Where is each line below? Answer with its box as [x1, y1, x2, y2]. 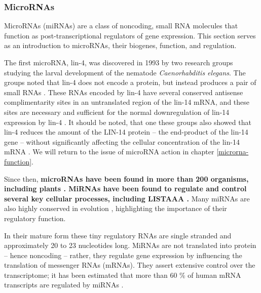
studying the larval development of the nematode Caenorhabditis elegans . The [4, 67, 246, 77]
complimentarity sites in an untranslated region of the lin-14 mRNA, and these [4, 97, 250, 107]
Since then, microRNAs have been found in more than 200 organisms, [4, 173, 249, 184]
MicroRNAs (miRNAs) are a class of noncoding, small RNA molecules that [4, 20, 238, 31]
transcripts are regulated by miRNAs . [4, 279, 124, 290]
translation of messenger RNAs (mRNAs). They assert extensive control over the [4, 260, 255, 270]
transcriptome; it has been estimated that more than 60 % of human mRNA [4, 269, 241, 280]
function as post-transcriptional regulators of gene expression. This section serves [4, 30, 256, 40]
